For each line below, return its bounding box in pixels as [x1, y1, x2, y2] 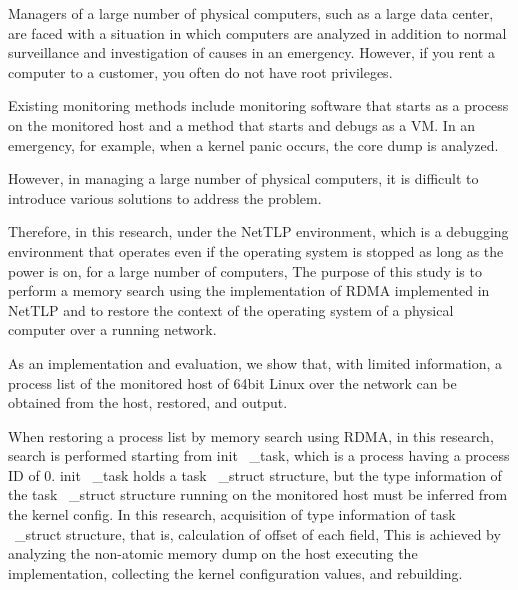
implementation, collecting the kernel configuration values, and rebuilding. [8, 562, 463, 583]
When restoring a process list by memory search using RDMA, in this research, [8, 425, 494, 446]
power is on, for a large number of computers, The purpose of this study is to [8, 260, 482, 281]
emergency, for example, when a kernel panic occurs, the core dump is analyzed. [8, 134, 499, 155]
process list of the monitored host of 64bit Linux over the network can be [8, 372, 457, 393]
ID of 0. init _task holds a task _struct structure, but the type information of [8, 464, 502, 485]
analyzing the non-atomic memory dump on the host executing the [8, 543, 418, 564]
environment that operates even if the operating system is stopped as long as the [8, 240, 504, 261]
